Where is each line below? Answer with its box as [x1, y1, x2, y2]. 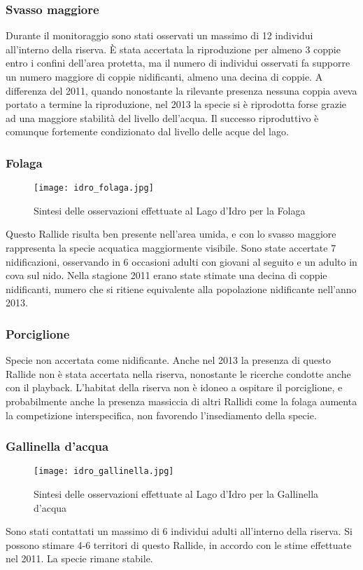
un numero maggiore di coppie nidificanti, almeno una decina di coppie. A [6, 69, 323, 83]
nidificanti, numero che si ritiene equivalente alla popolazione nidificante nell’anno [6, 281, 357, 296]
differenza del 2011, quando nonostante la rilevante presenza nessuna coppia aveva [6, 83, 357, 97]
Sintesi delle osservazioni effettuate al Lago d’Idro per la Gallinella [34, 487, 319, 501]
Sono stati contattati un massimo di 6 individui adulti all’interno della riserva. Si [6, 524, 353, 538]
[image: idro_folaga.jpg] [34, 183, 154, 194]
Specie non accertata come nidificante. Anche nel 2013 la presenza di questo [6, 353, 331, 367]
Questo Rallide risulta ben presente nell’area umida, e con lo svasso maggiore [6, 226, 336, 241]
